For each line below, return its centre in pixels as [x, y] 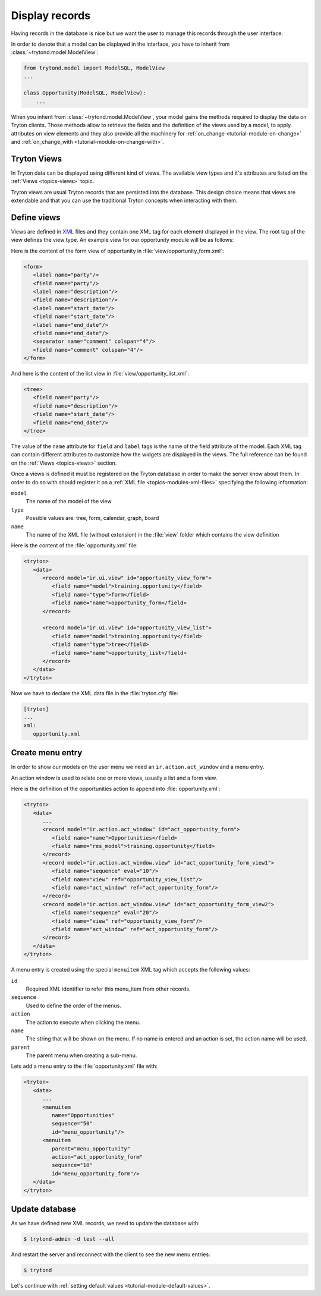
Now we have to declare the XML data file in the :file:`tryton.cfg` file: [95, 693]
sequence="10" [72, 1165]
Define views [36, 217]
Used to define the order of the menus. [74, 1005]
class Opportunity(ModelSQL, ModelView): [85, 93]
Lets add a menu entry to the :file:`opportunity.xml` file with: [84, 1066]
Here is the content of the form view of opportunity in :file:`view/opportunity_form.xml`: [117, 251]
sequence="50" [72, 1124]
